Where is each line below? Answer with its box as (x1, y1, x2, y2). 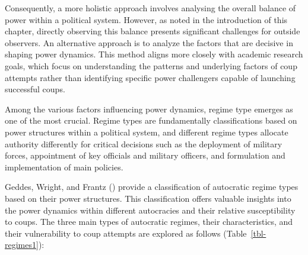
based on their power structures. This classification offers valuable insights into (5, 192, 291, 204)
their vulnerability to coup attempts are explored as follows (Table (5, 227, 247, 239)
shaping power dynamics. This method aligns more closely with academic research (5, 48, 303, 60)
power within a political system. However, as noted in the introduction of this (5, 13, 288, 25)
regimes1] (5, 238, 39, 251)
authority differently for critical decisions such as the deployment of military (5, 137, 282, 150)
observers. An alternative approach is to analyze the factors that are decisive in (5, 36, 293, 49)
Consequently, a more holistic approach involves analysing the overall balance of (5, 2, 296, 14)
